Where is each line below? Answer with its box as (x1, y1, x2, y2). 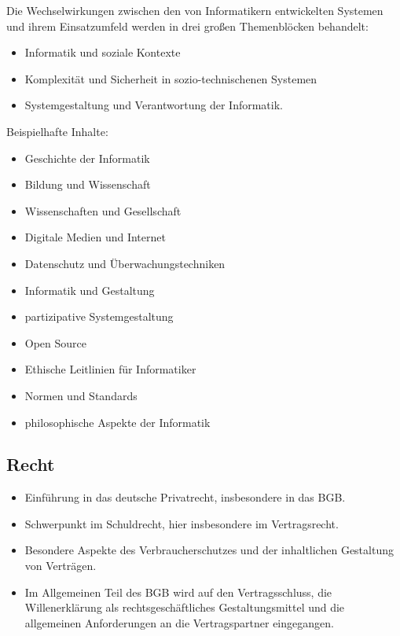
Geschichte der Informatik (24, 149, 150, 166)
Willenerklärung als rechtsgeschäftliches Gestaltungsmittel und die (24, 599, 345, 616)
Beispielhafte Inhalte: (6, 123, 108, 139)
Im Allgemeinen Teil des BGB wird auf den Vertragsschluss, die (24, 583, 332, 600)
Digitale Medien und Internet (24, 229, 166, 245)
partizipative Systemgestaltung (24, 308, 174, 325)
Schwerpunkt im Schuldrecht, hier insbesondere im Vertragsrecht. (24, 515, 339, 531)
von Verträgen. (24, 557, 97, 574)
